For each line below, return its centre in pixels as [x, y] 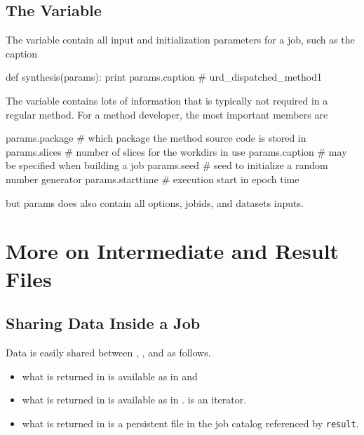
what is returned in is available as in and [110, 376]
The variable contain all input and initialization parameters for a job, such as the [180, 40]
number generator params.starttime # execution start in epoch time [153, 179]
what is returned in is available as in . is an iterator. [134, 400]
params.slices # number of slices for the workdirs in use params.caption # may [176, 151]
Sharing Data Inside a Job [103, 323]
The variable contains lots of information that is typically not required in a [167, 100]
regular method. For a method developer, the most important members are [167, 114]
